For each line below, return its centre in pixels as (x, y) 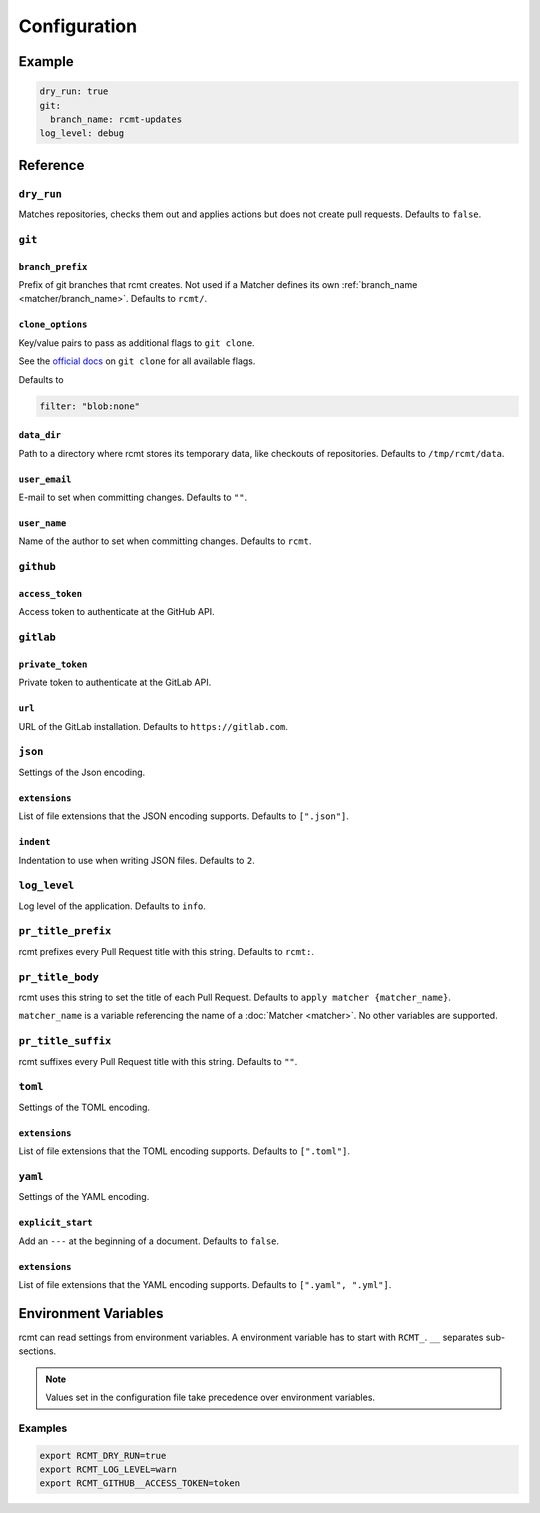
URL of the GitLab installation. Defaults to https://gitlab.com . (153, 726)
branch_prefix (53, 266)
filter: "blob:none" (89, 406)
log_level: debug (82, 133)
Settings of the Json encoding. (82, 772)
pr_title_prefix (65, 931)
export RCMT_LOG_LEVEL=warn (108, 1469)
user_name (42, 523)
